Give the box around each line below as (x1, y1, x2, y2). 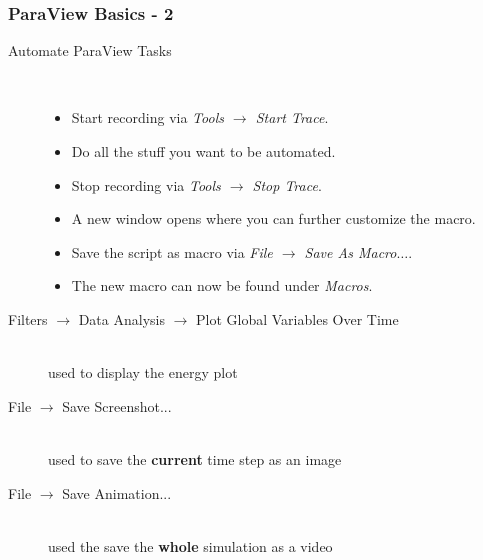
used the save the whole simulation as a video (48, 535, 333, 556)
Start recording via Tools (71, 107, 224, 128)
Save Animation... (62, 482, 172, 503)
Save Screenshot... (62, 395, 172, 416)
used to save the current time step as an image (48, 448, 342, 469)
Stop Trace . (252, 174, 322, 195)
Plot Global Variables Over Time (196, 308, 399, 329)
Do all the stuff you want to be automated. (71, 141, 336, 161)
